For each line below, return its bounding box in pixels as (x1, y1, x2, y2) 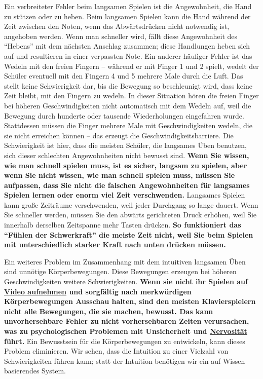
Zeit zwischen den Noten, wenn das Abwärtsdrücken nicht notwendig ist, (4, 21, 230, 31)
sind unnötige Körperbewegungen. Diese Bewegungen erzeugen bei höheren (4, 266, 237, 277)
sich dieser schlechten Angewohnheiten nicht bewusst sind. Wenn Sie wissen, (4, 149, 249, 160)
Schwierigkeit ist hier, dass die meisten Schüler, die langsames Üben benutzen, (4, 140, 247, 150)
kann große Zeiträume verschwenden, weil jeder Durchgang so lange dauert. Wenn (4, 199, 258, 210)
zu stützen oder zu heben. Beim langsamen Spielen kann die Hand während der (4, 11, 251, 21)
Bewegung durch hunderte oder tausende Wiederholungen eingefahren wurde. (4, 110, 244, 121)
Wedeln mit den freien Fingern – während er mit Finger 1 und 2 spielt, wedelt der (4, 60, 259, 71)
